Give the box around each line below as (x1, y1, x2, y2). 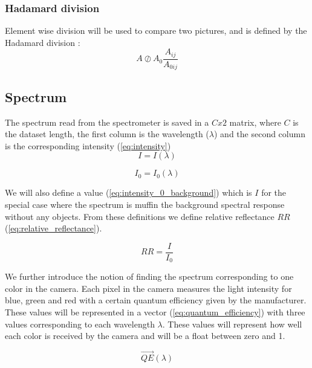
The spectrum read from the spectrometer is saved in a (5, 115, 209, 128)
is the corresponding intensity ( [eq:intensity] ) (5, 139, 171, 152)
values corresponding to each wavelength (5, 317, 155, 330)
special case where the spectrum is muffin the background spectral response (5, 198, 285, 210)
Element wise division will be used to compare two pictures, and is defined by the (5, 24, 307, 37)
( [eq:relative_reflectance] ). (5, 222, 102, 234)
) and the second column (213, 128, 305, 140)
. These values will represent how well (162, 317, 302, 330)
